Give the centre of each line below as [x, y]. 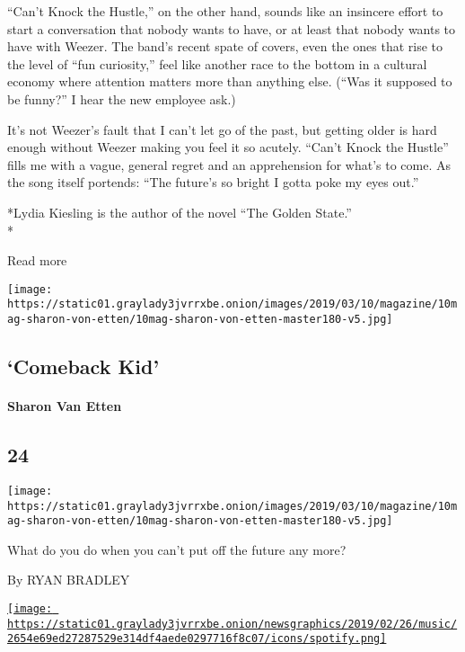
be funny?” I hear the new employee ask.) [122, 98]
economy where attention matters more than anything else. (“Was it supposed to [230, 81]
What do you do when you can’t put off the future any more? [177, 549]
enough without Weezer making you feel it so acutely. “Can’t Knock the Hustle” [228, 147]
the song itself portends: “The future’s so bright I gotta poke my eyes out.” [213, 182]
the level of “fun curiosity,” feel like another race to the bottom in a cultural [217, 63]
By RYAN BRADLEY [69, 580]
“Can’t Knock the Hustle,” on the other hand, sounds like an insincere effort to [225, 11]
